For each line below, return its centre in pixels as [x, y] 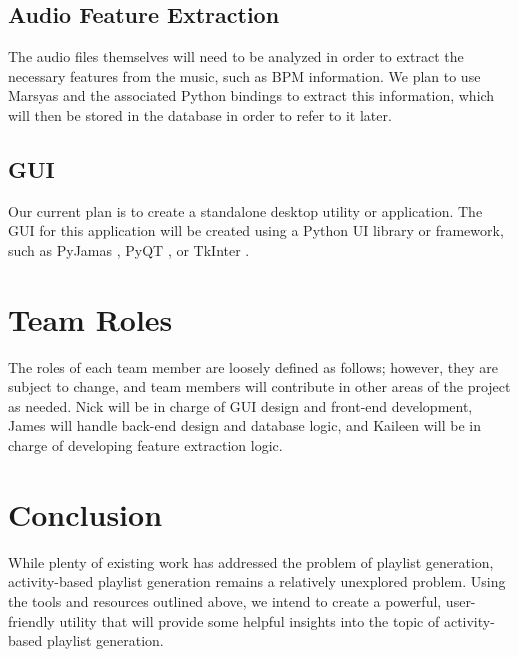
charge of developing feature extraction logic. [145, 445]
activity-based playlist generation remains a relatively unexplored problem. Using [257, 581]
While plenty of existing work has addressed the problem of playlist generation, [251, 561]
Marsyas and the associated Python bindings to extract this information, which [251, 95]
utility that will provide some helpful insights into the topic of [249, 620]
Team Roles [90, 318]
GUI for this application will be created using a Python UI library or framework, [256, 230]
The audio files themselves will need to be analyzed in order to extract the [236, 56]
